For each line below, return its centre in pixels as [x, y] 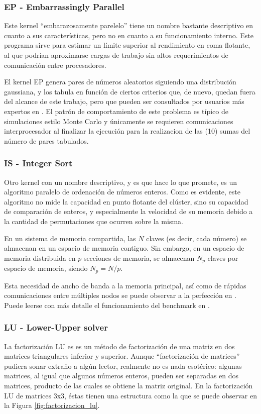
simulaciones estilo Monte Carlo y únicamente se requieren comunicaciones [119, 121]
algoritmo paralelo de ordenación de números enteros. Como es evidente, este [122, 192]
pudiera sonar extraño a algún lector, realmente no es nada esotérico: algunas [123, 366]
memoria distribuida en [40, 257]
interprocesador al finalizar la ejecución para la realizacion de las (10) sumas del [127, 131]
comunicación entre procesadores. [55, 65]
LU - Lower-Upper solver [56, 327]
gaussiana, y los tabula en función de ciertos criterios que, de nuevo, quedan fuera [130, 91]
